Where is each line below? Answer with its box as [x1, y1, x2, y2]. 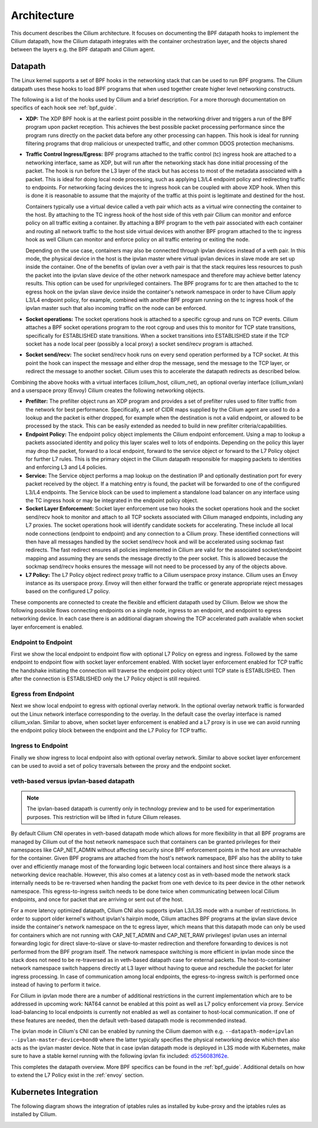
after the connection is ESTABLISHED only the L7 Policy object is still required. [11, 675, 201, 682]
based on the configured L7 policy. [25, 588, 110, 595]
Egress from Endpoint [11, 690, 75, 698]
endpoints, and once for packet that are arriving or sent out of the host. [11, 896, 184, 903]
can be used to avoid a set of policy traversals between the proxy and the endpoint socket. [11, 762, 231, 769]
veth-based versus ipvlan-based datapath [11, 777, 135, 785]
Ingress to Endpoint [11, 742, 68, 750]
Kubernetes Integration [11, 1087, 98, 1097]
